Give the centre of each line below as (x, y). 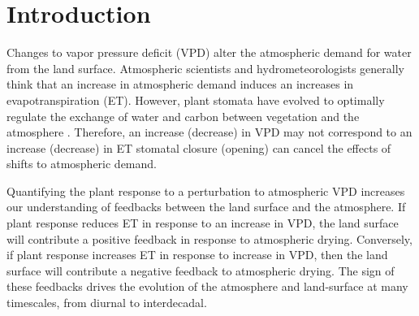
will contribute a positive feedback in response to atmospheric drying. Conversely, (209, 238)
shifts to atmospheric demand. (82, 164)
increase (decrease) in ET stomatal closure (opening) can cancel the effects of (199, 147)
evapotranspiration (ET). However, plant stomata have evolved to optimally (196, 100)
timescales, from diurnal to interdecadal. (107, 303)
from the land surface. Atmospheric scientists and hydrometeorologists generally (205, 68)
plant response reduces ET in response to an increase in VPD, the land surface (203, 223)
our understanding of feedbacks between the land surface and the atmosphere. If (206, 207)
